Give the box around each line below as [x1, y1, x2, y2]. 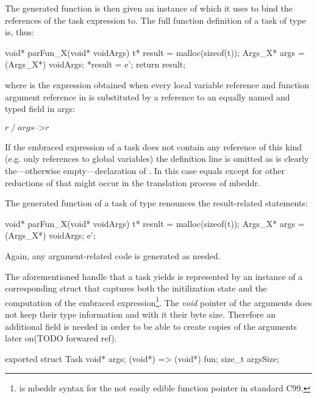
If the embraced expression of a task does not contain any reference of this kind [5, 140, 302, 153]
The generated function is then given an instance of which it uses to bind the [5, 2, 293, 14]
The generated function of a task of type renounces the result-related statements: [5, 197, 308, 209]
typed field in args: [5, 102, 75, 115]
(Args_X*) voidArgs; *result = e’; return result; [5, 58, 186, 71]
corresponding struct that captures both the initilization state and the [5, 282, 267, 295]
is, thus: [5, 26, 34, 38]
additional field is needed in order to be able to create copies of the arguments [5, 319, 297, 332]
